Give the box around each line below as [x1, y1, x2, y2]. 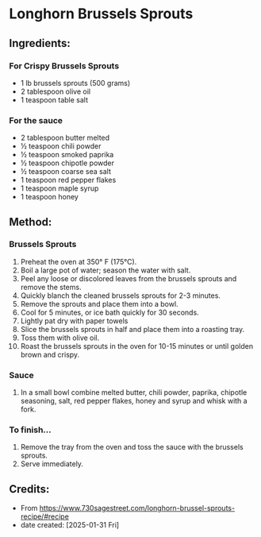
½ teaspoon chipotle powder [20, 158, 114, 168]
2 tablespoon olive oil [20, 87, 90, 96]
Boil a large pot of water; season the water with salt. [20, 265, 191, 275]
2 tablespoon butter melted [20, 133, 110, 143]
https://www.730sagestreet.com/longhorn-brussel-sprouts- [39, 504, 236, 513]
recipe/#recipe [20, 512, 70, 521]
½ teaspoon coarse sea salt [20, 167, 112, 176]
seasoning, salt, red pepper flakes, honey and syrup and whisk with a [20, 396, 248, 406]
